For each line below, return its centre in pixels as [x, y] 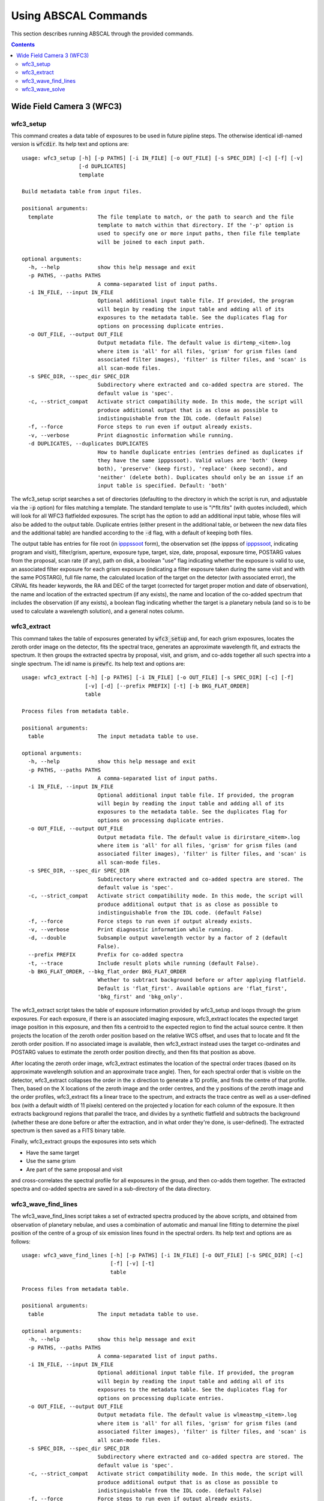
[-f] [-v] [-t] [133, 1264]
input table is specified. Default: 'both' [162, 486]
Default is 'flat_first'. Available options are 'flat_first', [193, 988]
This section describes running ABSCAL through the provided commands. [103, 34]
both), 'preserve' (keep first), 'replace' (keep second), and [193, 469]
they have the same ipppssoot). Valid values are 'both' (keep [193, 460]
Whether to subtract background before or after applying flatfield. [202, 980]
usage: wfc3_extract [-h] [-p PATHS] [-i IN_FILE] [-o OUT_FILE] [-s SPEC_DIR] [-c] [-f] [158, 678]
